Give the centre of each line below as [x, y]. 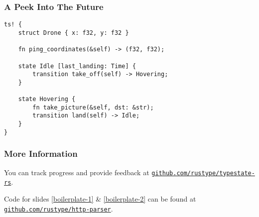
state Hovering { [47, 99]
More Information [41, 154]
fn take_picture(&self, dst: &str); [93, 107]
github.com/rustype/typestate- [203, 173]
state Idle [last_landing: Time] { [77, 66]
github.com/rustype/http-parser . [59, 208]
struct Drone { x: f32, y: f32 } [73, 33]
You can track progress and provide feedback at [77, 172]
